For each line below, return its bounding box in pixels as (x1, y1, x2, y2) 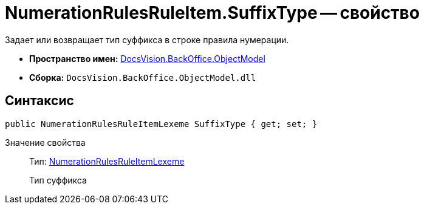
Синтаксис (5, 93, 74, 109)
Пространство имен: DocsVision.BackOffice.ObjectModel (29, 53, 265, 64)
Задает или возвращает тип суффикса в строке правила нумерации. (5, 34, 289, 45)
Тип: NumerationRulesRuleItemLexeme (29, 156, 185, 166)
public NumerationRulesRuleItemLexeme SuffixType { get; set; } (5, 118, 318, 129)
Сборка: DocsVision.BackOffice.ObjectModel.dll (29, 72, 256, 83)
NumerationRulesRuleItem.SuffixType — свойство (5, 2, 420, 23)
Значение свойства (5, 137, 86, 148)
